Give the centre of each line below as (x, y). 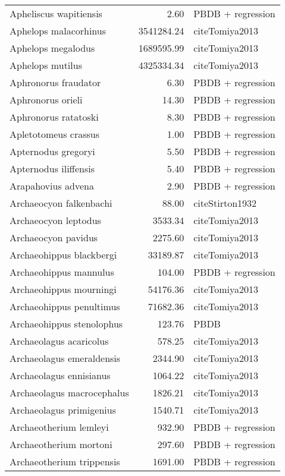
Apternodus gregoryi (52, 151)
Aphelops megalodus (52, 48)
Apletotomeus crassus (55, 134)
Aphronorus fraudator (55, 82)
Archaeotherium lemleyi (59, 427)
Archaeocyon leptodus (55, 220)
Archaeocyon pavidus (54, 237)
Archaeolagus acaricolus (59, 341)
